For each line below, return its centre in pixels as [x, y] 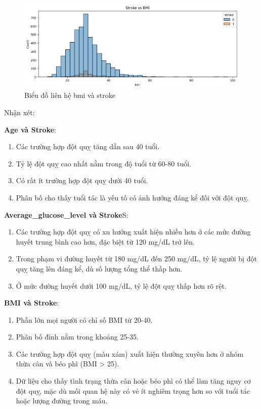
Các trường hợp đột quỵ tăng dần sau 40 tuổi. [88, 146]
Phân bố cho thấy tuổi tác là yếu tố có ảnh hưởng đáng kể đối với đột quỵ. [132, 197]
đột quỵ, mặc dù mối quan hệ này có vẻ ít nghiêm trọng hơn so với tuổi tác [133, 390]
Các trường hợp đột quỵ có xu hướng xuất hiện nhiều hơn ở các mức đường [133, 232]
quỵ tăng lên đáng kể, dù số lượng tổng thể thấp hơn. [99, 268]
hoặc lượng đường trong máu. [62, 401]
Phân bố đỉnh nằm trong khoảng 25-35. [77, 337]
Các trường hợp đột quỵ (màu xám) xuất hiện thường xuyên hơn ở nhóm [130, 353]
